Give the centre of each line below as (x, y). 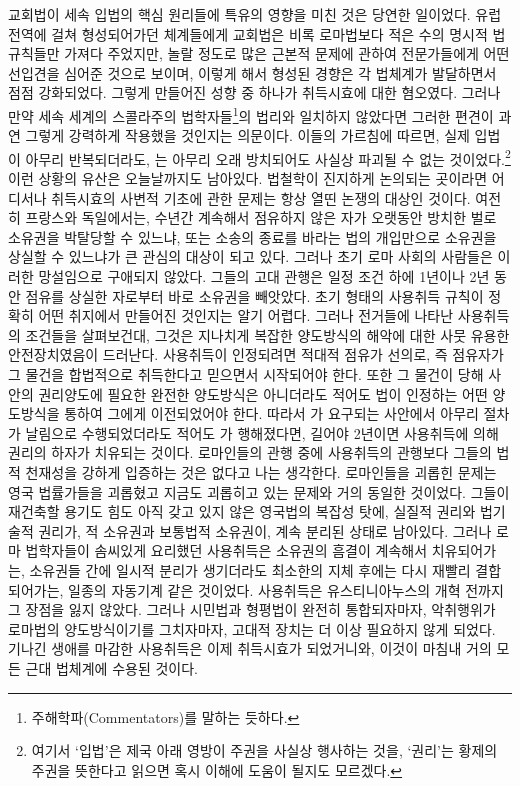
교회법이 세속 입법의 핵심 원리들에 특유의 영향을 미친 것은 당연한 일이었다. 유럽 (255, 14)
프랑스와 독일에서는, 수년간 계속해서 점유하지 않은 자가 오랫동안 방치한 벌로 (261, 217)
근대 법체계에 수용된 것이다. (111, 667)
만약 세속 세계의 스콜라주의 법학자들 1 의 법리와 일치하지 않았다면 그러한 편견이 (251, 114)
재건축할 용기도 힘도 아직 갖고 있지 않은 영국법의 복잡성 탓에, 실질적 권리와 (242, 511)
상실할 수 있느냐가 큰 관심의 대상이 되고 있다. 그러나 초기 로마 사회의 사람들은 (250, 256)
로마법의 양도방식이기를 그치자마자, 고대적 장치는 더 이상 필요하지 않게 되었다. (252, 628)
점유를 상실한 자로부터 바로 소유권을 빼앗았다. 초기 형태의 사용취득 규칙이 (254, 295)
